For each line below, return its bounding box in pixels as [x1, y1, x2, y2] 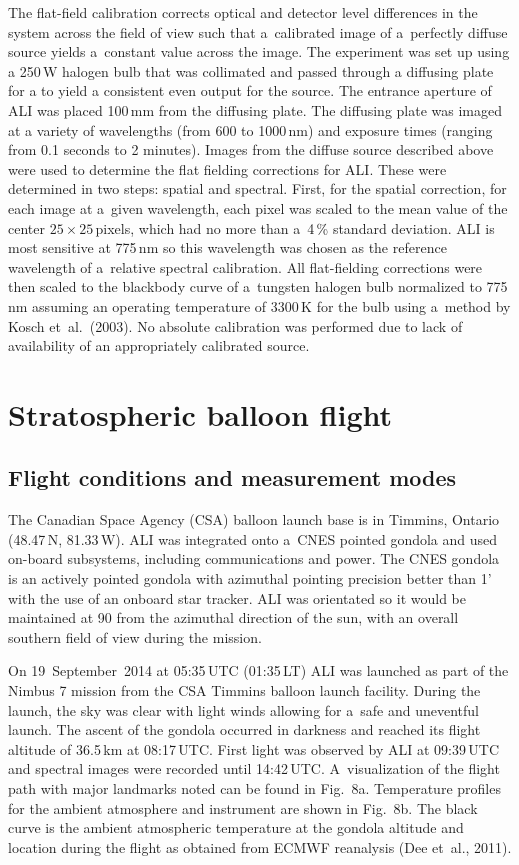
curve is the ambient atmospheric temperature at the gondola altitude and [8, 817, 464, 838]
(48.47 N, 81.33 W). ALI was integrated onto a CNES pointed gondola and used [8, 528, 498, 549]
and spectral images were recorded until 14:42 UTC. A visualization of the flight [8, 758, 500, 779]
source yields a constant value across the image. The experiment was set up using [8, 41, 510, 62]
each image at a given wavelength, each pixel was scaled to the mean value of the [8, 197, 508, 218]
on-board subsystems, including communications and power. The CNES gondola [8, 548, 500, 569]
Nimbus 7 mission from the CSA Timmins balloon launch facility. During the [8, 680, 481, 701]
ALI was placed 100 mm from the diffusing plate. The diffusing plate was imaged [8, 99, 502, 120]
